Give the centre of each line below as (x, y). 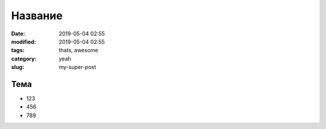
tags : (18, 50)
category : (24, 58)
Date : (18, 34)
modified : (24, 41)
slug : (18, 67)
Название (37, 16)
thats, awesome (78, 50)
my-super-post (78, 67)
